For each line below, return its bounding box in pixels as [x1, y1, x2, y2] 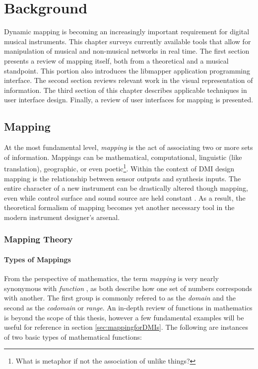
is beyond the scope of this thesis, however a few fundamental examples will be [4, 312, 244, 322]
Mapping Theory [4, 233, 73, 245]
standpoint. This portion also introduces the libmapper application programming [4, 65, 251, 75]
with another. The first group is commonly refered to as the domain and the [4, 293, 236, 303]
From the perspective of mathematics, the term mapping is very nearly [4, 273, 219, 284]
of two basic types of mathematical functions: [4, 331, 142, 342]
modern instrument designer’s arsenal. [4, 212, 120, 222]
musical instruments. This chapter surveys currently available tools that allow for [4, 36, 251, 46]
